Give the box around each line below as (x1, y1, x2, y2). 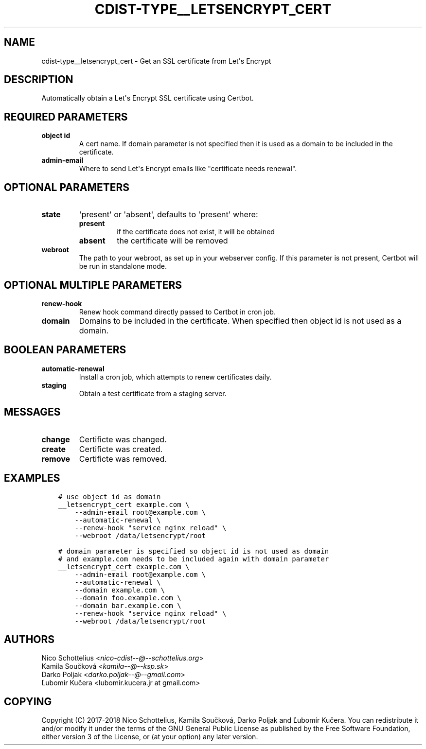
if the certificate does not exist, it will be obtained (117, 227, 275, 236)
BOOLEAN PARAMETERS (4, 344, 126, 356)
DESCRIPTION (4, 73, 73, 86)
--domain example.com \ (74, 586, 165, 594)
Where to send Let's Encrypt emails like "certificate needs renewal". (79, 164, 297, 173)
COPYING (4, 695, 52, 708)
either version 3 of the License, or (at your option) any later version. (41, 732, 258, 741)
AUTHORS (4, 633, 55, 645)
